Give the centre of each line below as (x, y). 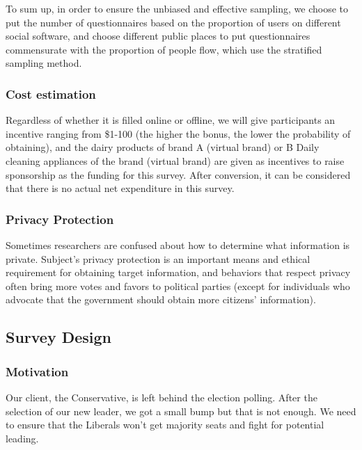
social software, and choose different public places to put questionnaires (158, 36)
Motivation (37, 371)
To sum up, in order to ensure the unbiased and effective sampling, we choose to (177, 8)
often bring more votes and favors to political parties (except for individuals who (178, 286)
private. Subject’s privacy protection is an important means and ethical (158, 258)
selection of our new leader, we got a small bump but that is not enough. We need (181, 411)
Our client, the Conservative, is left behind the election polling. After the (162, 397)
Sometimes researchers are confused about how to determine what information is (178, 244)
